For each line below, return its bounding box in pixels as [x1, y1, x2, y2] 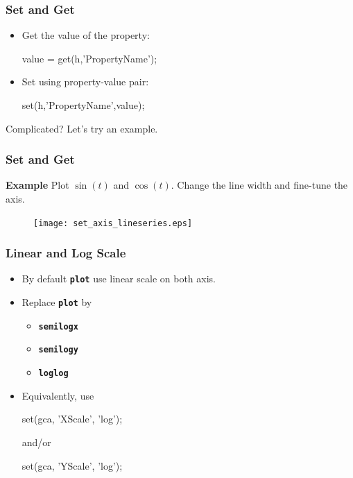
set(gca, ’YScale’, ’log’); [21, 458, 123, 472]
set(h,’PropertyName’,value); [21, 98, 145, 112]
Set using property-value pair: [21, 74, 149, 89]
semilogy [38, 345, 78, 355]
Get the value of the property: [21, 28, 150, 42]
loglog [38, 368, 69, 379]
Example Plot [6, 178, 69, 192]
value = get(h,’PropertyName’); [21, 51, 157, 65]
